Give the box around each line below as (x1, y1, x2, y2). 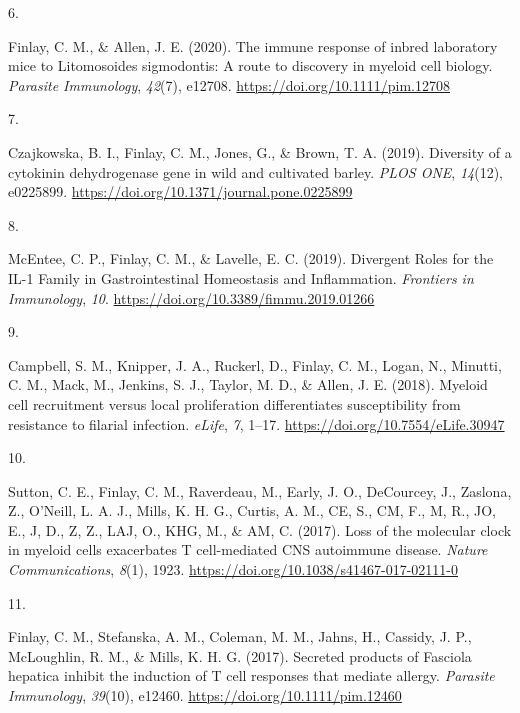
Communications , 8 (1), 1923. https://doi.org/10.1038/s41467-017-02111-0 (8, 559, 458, 580)
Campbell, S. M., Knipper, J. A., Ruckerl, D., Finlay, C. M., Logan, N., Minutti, (8, 354, 502, 375)
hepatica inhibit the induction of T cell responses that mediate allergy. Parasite (8, 665, 495, 686)
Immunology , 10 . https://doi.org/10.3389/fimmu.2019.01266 (8, 287, 375, 308)
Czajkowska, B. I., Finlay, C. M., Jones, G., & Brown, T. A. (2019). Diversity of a (8, 141, 512, 162)
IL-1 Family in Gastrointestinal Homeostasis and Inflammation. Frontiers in (8, 267, 474, 288)
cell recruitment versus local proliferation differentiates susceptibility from (8, 393, 461, 414)
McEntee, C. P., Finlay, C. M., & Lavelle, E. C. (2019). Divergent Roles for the (8, 248, 494, 269)
